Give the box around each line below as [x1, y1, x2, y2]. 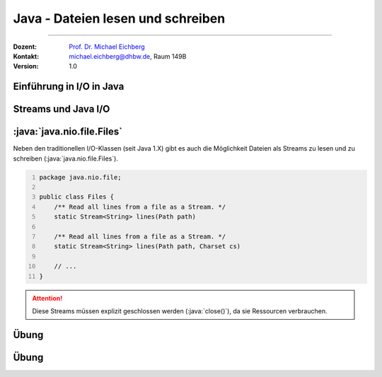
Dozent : [13, 42, 37, 51]
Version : [13, 62, 39, 71]
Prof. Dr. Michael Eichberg [69, 42, 145, 51]
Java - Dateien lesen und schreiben [13, 11, 226, 26]
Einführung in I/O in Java [13, 81, 125, 93]
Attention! [32, 294, 63, 302]
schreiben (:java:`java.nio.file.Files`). [13, 154, 118, 163]
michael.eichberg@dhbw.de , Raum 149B [69, 52, 187, 60]
